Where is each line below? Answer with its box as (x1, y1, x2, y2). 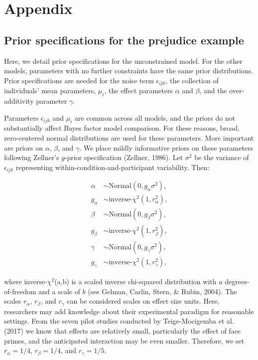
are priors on (4, 142, 43, 153)
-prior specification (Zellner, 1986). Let (64, 152, 183, 163)
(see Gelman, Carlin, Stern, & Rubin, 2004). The (88, 286, 237, 296)
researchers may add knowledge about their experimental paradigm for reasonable (4, 306, 254, 316)
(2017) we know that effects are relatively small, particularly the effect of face (4, 326, 241, 336)
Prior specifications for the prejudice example (4, 32, 244, 47)
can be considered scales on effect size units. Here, (67, 296, 220, 306)
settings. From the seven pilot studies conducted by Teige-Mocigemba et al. (4, 316, 234, 326)
